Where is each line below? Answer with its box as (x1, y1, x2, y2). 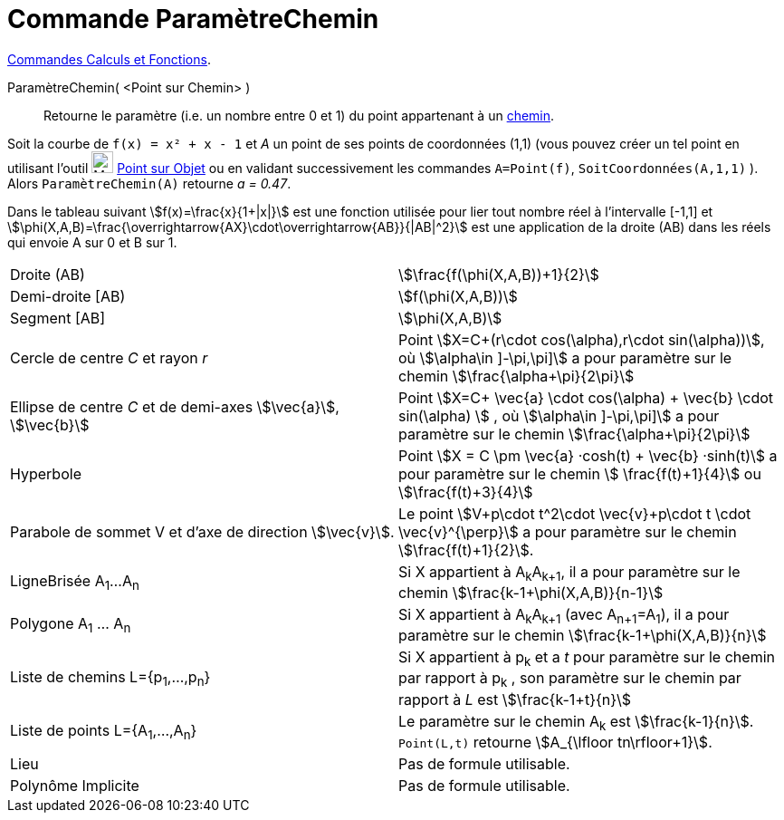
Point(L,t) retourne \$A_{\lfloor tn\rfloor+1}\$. (398, 732, 712, 751)
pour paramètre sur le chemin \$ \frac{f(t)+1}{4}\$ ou (398, 464, 761, 483)
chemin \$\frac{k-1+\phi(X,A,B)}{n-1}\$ (398, 583, 664, 602)
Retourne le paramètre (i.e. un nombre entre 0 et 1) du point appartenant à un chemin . (43, 107, 555, 123)
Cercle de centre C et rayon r (10, 348, 208, 367)
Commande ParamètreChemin (7, 4, 379, 34)
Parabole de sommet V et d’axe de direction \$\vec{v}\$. (10, 522, 395, 541)
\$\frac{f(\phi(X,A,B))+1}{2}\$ (398, 265, 599, 284)
